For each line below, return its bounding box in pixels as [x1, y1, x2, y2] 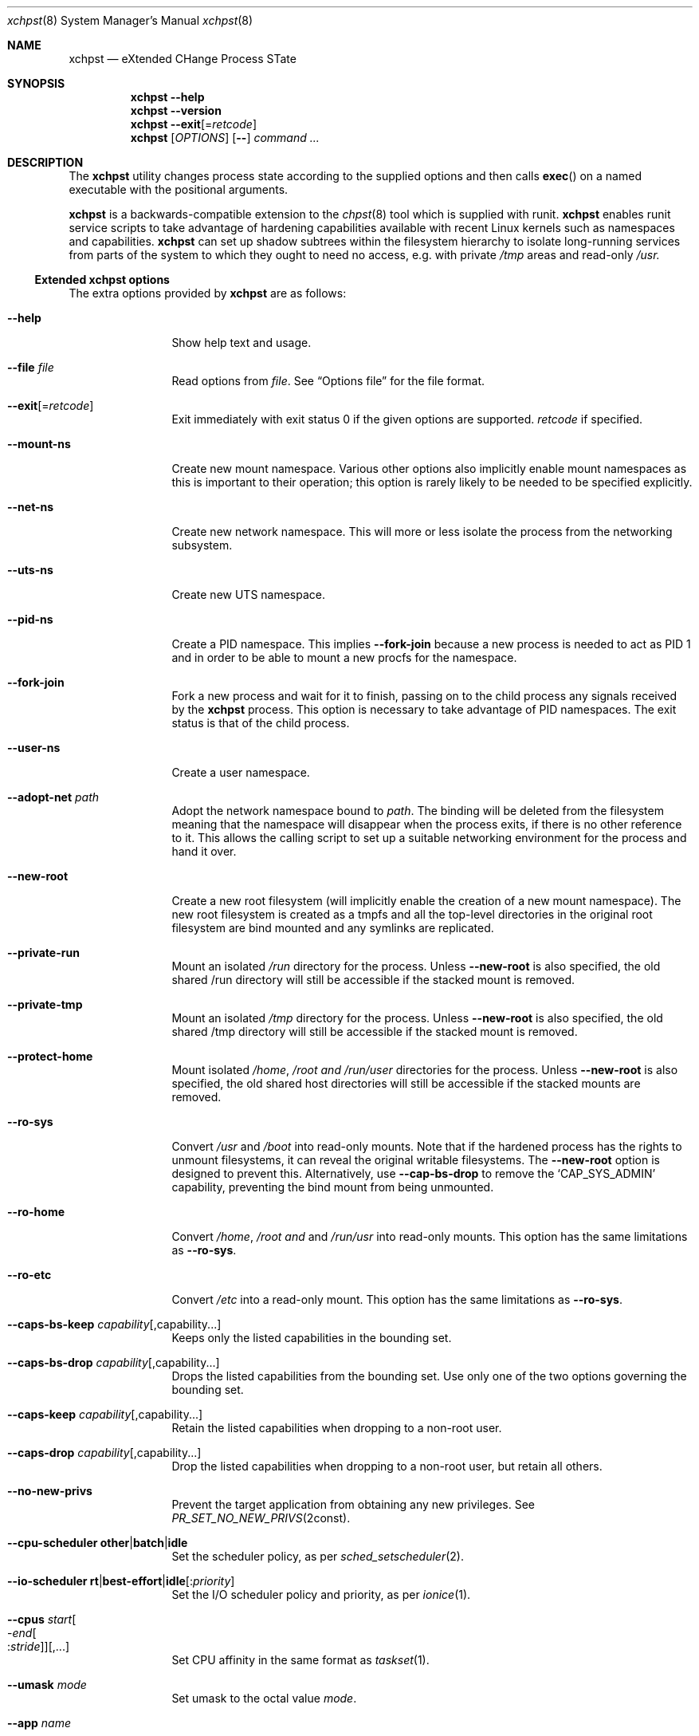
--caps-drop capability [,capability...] [7, 1446, 202, 1459]
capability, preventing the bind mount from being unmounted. [171, 1180, 494, 1194]
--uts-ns [7, 563, 53, 577]
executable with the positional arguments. [69, 183, 289, 196]
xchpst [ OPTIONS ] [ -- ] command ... [130, 131, 320, 144]
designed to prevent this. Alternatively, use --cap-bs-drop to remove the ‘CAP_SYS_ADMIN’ [171, 1167, 656, 1180]
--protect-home [7, 1049, 93, 1063]
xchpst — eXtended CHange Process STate [69, 52, 296, 65]
